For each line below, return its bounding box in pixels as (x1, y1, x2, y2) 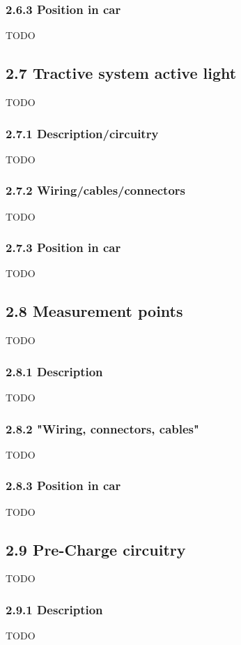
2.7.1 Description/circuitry (6, 124, 159, 142)
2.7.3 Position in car (6, 239, 121, 256)
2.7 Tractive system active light (6, 62, 237, 84)
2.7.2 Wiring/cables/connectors (6, 181, 186, 199)
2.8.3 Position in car (6, 477, 121, 494)
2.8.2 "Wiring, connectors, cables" (6, 420, 199, 437)
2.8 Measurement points (6, 300, 183, 322)
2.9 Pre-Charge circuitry (6, 538, 186, 560)
